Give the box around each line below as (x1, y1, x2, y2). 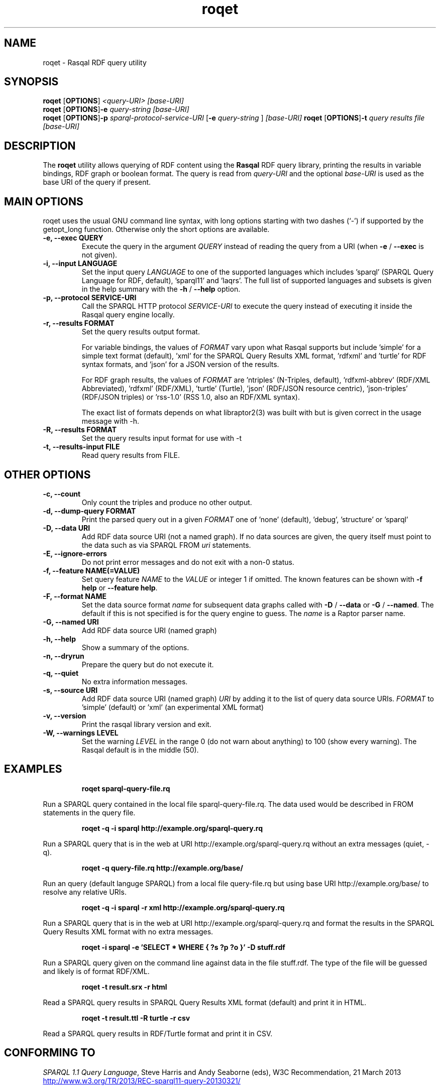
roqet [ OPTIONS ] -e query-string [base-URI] (43, 105, 189, 114)
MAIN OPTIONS (4, 195, 83, 208)
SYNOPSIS (4, 75, 59, 88)
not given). (81, 251, 118, 260)
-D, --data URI (43, 523, 90, 532)
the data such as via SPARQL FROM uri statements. (81, 540, 251, 549)
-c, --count (43, 489, 81, 498)
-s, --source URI (43, 685, 98, 694)
